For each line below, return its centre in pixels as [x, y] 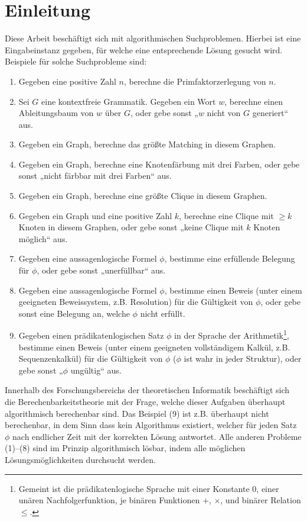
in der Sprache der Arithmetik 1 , [232, 335]
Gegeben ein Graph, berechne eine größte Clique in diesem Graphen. [143, 196]
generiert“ [270, 113]
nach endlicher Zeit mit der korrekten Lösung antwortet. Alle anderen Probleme [157, 436]
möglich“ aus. [43, 238]
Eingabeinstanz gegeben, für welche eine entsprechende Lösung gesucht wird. [144, 49]
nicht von [224, 113]
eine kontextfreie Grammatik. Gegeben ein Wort [129, 101]
